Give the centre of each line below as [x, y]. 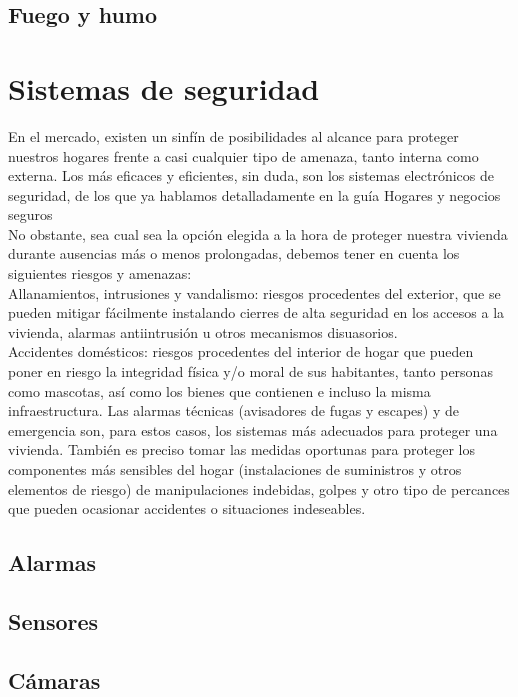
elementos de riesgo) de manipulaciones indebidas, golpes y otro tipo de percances [259, 488]
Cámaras [54, 679]
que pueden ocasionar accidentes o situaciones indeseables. [187, 508]
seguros [30, 214]
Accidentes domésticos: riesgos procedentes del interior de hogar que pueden [241, 351]
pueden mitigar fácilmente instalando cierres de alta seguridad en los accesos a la [256, 312]
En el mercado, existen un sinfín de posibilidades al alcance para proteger [233, 135]
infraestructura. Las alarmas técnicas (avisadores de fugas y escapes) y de [233, 410]
